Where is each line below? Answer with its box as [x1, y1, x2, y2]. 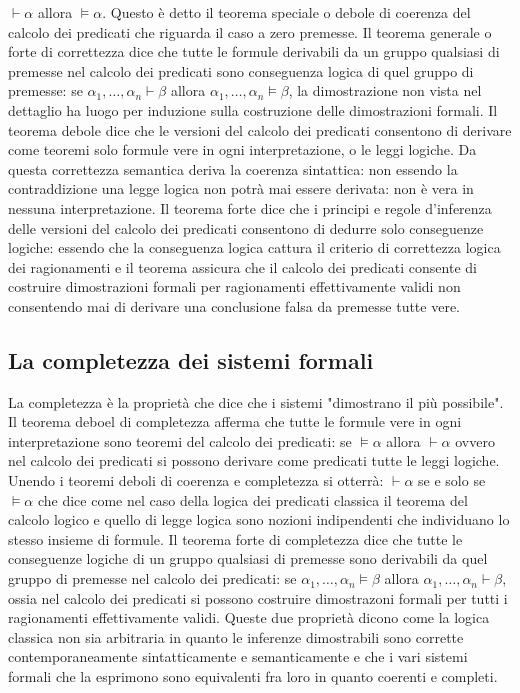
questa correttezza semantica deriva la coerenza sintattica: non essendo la [8, 158, 458, 179]
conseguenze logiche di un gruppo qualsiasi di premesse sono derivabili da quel [8, 548, 488, 569]
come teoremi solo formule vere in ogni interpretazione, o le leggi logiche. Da [8, 139, 477, 160]
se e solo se [418, 470, 486, 491]
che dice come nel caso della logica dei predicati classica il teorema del [37, 489, 468, 510]
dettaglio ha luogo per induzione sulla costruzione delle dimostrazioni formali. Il [8, 99, 498, 120]
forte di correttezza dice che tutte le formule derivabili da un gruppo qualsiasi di [8, 41, 500, 62]
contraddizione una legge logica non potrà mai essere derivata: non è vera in [8, 178, 474, 199]
